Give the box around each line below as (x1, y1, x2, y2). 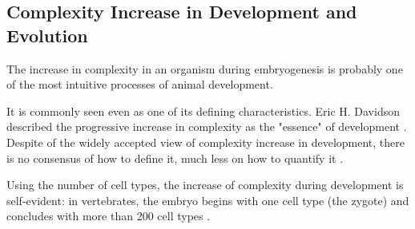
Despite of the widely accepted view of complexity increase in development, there (6, 133, 405, 150)
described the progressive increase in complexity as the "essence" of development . (6, 118, 407, 135)
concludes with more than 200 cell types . (6, 207, 211, 224)
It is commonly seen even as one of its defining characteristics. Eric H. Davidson (6, 102, 400, 119)
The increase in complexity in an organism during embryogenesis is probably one (6, 60, 403, 77)
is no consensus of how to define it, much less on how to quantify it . (6, 149, 344, 166)
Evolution (6, 22, 88, 47)
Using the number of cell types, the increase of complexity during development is (6, 176, 404, 193)
